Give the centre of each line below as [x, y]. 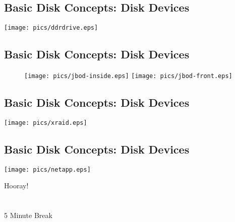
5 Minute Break [28, 215]
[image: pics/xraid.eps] [46, 123]
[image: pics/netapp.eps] [47, 169]
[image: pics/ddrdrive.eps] [51, 28]
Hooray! [16, 186]
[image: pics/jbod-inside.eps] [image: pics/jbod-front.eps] [128, 76]
